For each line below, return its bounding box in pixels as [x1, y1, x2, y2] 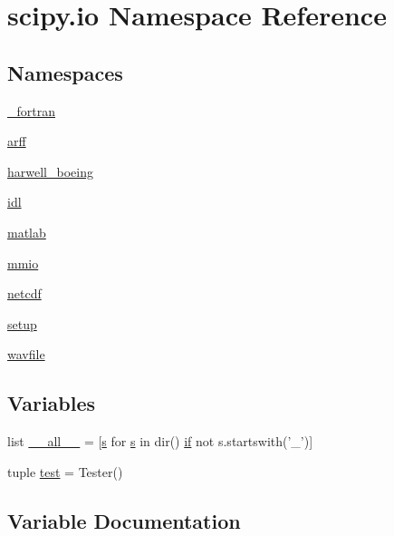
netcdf [7, 284, 42, 303]
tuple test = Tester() [7, 462, 123, 481]
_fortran [7, 101, 55, 120]
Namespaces [7, 58, 123, 86]
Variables [7, 389, 96, 417]
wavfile [7, 345, 45, 364]
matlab [7, 222, 46, 241]
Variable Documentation [7, 506, 241, 534]
